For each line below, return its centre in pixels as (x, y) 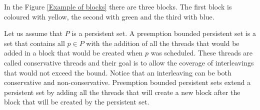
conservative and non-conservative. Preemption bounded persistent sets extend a (127, 82)
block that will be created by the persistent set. (77, 102)
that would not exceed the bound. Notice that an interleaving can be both (118, 72)
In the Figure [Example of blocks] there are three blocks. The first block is (118, 6)
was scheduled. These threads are (202, 53)
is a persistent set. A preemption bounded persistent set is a (164, 33)
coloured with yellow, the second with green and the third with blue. (109, 16)
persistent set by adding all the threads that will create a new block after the (122, 92)
